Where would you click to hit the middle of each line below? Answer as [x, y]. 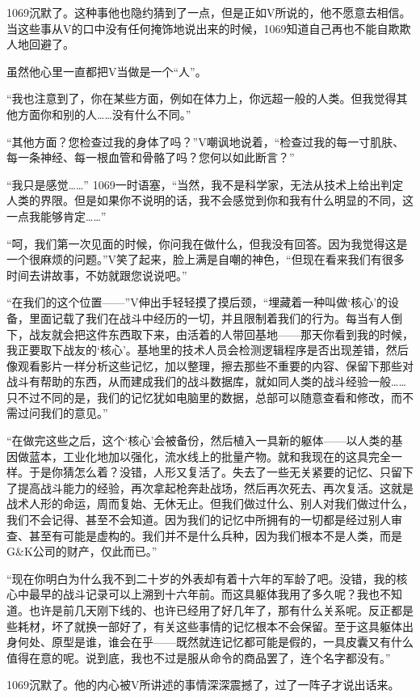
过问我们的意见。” [63, 413]
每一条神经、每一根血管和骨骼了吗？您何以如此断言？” [151, 157]
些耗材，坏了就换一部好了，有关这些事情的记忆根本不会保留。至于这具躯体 [204, 626]
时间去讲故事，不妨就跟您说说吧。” [97, 275]
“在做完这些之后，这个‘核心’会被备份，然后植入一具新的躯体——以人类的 [199, 440]
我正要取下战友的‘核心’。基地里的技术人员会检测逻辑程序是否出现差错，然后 [208, 350]
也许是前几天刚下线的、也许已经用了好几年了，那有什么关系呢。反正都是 [221, 610]
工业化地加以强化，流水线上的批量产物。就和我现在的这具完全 [227, 456]
